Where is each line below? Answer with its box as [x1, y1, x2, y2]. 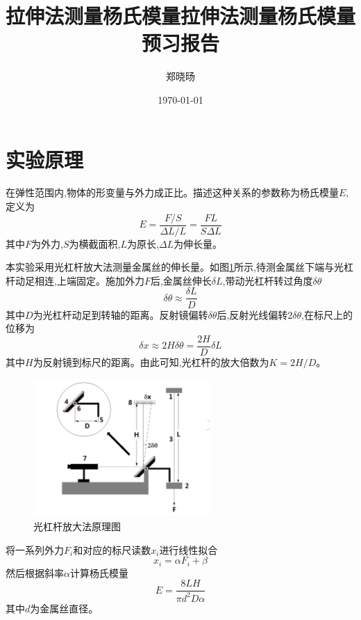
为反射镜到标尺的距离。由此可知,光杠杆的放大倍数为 [33, 354, 269, 369]
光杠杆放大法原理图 [33, 518, 121, 533]
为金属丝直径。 [30, 601, 99, 615]
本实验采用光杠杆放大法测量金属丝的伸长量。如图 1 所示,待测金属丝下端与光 [6, 260, 344, 274]
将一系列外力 [6, 542, 64, 557]
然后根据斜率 [6, 565, 64, 580]
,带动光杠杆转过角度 [222, 273, 313, 287]
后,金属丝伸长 [150, 273, 212, 287]
